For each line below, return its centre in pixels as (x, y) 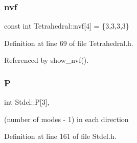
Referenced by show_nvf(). (47, 60)
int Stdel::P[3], (27, 102)
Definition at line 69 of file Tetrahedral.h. (69, 43)
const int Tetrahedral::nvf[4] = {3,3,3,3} (67, 26)
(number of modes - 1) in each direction (66, 119)
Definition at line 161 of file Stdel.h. (60, 136)
